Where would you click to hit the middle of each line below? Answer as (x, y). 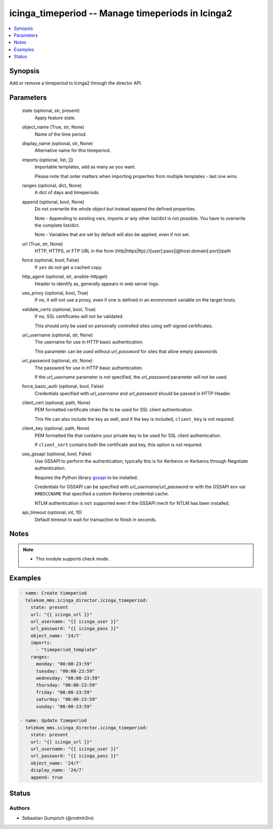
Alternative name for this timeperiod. (73, 150)
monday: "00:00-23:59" (64, 664)
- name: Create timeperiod (53, 593)
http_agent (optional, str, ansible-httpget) (65, 277)
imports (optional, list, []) (48, 160)
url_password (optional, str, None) (57, 361)
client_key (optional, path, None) (56, 428)
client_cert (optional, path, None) (56, 403)
